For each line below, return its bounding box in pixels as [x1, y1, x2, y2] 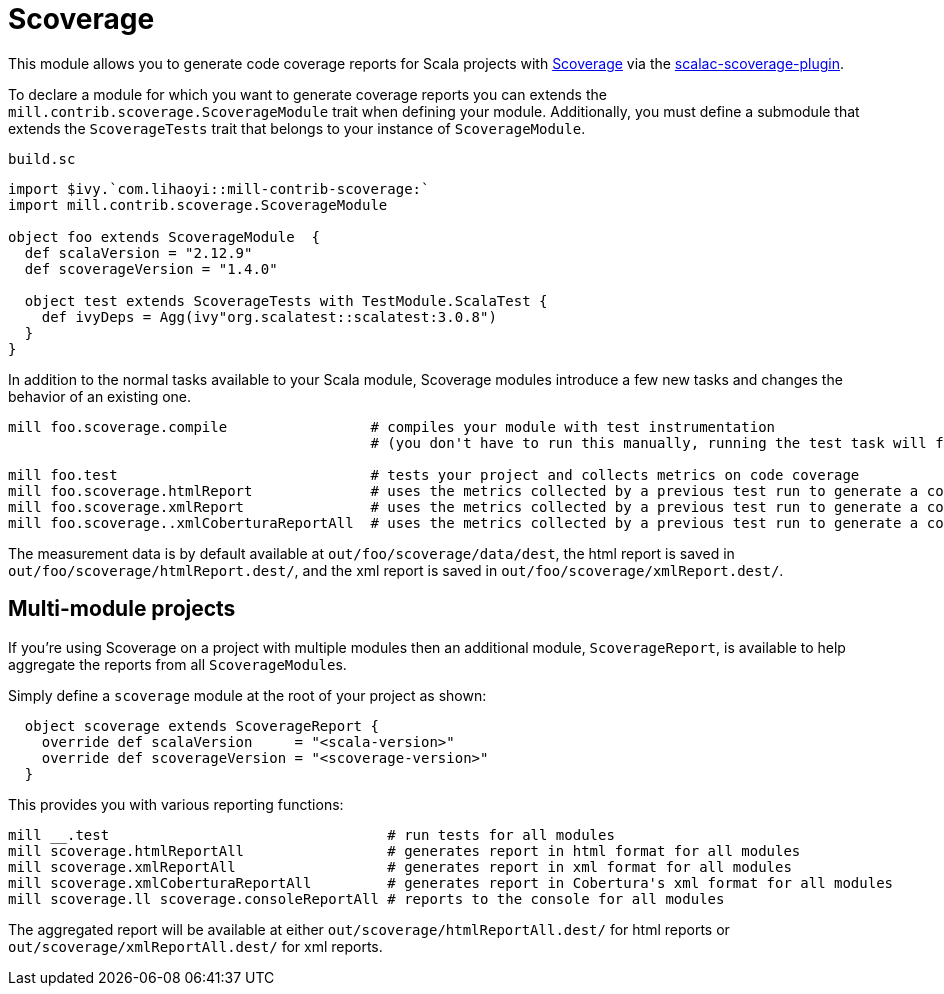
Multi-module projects [8, 596, 236, 622]
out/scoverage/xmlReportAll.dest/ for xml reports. [8, 937, 383, 955]
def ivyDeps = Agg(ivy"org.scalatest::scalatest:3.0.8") [41, 308, 497, 325]
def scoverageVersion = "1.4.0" [24, 260, 278, 277]
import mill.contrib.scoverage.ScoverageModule [8, 196, 388, 213]
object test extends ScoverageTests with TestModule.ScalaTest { [24, 292, 548, 309]
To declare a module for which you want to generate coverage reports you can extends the [8, 85, 607, 103]
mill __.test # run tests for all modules [8, 826, 615, 843]
